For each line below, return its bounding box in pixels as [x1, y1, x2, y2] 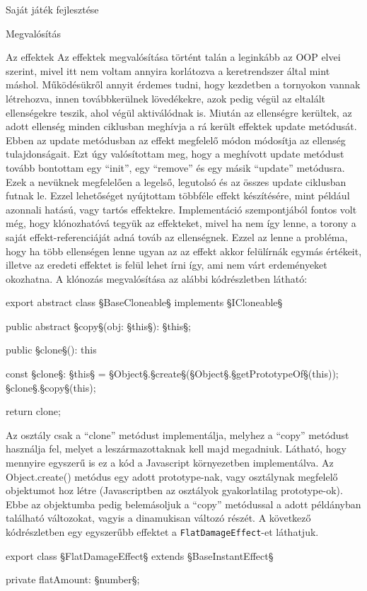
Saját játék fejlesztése [6, 2, 99, 16]
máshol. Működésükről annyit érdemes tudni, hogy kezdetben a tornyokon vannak [6, 77, 361, 92]
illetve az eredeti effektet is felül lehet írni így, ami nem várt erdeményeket [6, 257, 327, 272]
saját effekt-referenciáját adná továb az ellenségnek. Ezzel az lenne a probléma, [6, 229, 348, 244]
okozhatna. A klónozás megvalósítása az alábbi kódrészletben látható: [6, 271, 308, 286]
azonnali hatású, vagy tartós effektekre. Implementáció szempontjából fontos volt [6, 201, 357, 216]
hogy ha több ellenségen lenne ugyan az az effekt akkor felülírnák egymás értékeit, [6, 243, 362, 258]
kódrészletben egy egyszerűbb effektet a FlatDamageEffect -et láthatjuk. [6, 525, 319, 539]
